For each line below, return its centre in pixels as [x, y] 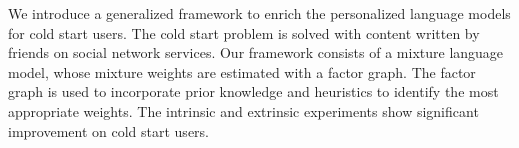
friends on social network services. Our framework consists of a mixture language [256, 52]
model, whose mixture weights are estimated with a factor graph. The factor [242, 71]
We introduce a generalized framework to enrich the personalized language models [259, 13]
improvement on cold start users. [108, 130]
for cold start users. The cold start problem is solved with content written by [244, 32]
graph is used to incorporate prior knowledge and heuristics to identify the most [253, 91]
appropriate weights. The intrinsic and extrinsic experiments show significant [243, 110]
